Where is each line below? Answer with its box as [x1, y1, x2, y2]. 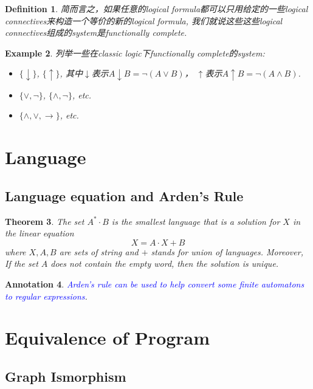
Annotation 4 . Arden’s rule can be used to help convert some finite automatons [5, 278, 304, 291]
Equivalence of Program [5, 325, 210, 350]
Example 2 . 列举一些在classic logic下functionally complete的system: [5, 46, 265, 59]
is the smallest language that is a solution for [111, 215, 280, 227]
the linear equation [5, 227, 74, 239]
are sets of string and [59, 245, 139, 258]
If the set [5, 257, 38, 270]
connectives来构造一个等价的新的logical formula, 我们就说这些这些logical [5, 14, 283, 27]
